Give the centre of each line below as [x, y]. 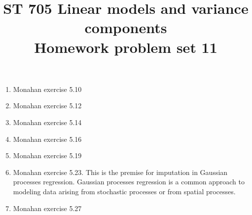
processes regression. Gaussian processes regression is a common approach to [129, 182]
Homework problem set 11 [126, 47]
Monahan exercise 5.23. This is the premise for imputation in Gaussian [120, 172]
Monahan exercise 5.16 [47, 139]
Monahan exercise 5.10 [47, 89]
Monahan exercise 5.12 [47, 106]
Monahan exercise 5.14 [47, 122]
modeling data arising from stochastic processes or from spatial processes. [124, 191]
